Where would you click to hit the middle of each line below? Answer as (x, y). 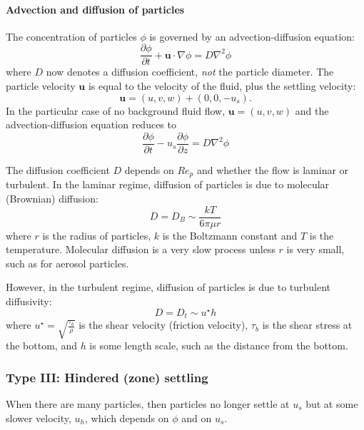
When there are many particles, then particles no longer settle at (148, 403)
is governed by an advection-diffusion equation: (252, 36)
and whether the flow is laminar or (273, 169)
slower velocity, (39, 418)
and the (312, 110)
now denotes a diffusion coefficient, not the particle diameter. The (190, 72)
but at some (332, 403)
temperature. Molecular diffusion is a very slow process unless (141, 249)
